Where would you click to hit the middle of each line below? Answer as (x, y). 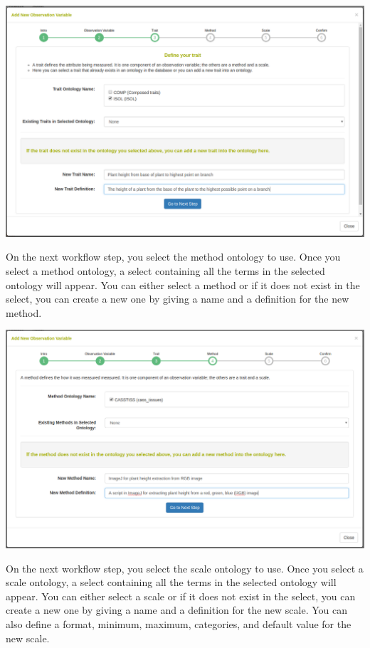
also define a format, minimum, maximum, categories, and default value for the (179, 624)
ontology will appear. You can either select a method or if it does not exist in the (183, 284)
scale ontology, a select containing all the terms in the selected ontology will (171, 582)
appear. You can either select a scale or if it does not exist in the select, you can (181, 596)
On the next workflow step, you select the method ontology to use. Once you (173, 257)
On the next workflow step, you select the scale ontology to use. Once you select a (185, 568)
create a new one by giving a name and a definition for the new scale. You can (177, 610)
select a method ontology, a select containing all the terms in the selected (165, 271)
